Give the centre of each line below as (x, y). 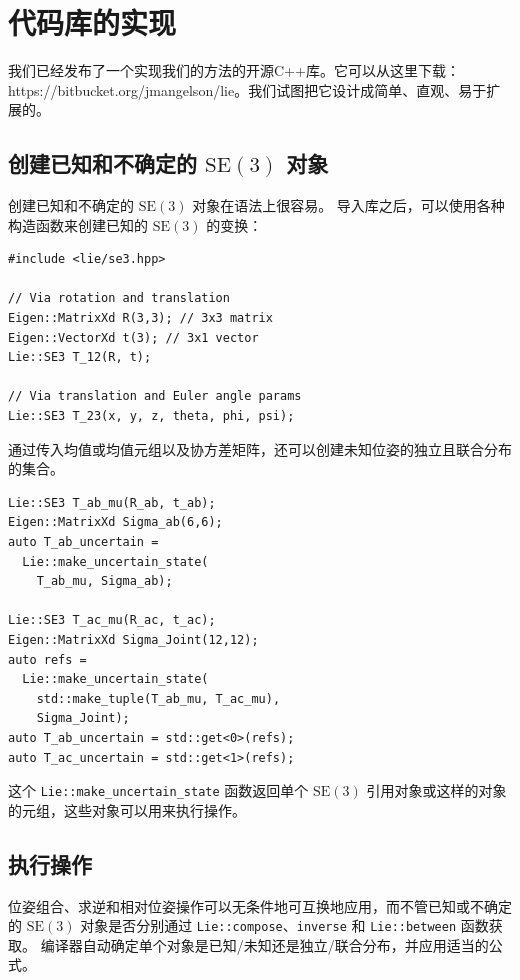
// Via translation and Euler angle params (155, 396)
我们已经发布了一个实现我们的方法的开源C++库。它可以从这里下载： (234, 70)
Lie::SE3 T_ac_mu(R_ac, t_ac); (112, 620)
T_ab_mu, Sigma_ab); (104, 581)
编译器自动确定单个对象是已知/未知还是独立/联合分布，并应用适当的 (264, 944)
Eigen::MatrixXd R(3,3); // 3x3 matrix (140, 318)
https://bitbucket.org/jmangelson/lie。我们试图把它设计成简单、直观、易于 (247, 89)
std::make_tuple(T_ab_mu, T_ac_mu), (158, 698)
